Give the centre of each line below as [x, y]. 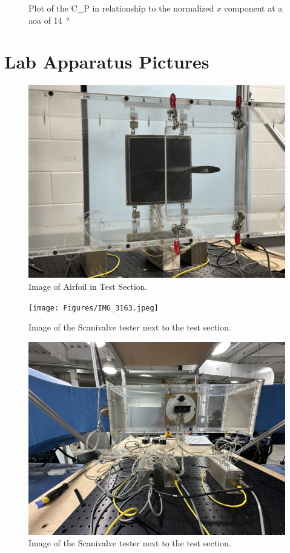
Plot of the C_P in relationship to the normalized [121, 8]
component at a [253, 8]
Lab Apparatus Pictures [107, 62]
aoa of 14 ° [49, 20]
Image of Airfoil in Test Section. [88, 286]
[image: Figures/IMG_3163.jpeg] [94, 308]
